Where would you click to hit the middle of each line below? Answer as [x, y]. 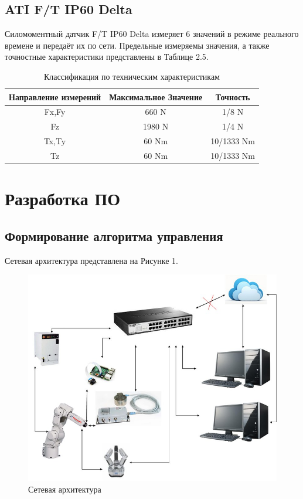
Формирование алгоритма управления [114, 235]
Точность [233, 96]
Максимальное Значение [156, 96]
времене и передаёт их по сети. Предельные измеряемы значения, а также [137, 45]
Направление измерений [55, 96]
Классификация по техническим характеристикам [132, 76]
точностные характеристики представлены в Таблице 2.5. [107, 57]
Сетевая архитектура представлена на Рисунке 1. [92, 260]
